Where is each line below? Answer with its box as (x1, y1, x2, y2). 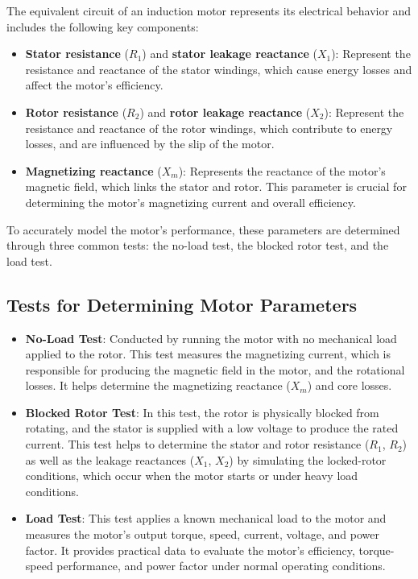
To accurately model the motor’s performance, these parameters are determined (6, 221, 400, 238)
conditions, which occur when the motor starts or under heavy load (25, 467, 358, 484)
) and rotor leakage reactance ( (139, 103, 311, 120)
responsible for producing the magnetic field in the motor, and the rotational (25, 361, 405, 378)
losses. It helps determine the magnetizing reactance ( (25, 377, 291, 394)
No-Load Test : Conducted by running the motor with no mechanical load (25, 329, 397, 346)
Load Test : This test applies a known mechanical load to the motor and (25, 510, 387, 527)
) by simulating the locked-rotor (229, 451, 387, 468)
